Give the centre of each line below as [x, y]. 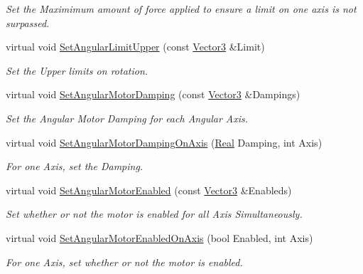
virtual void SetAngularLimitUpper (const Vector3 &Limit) [135, 47]
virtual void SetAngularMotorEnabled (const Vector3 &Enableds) [149, 190]
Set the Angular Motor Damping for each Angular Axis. [127, 118]
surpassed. [28, 22]
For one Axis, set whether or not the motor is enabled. [124, 262]
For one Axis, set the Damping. [75, 166]
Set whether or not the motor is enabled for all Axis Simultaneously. [154, 214]
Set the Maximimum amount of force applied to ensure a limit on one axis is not [181, 9]
